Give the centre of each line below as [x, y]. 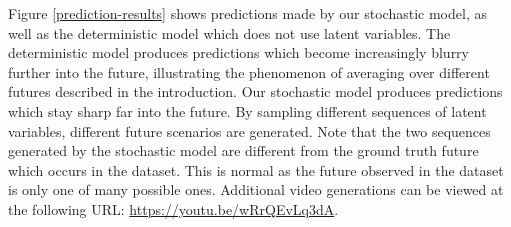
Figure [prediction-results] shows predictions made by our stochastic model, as [247, 13]
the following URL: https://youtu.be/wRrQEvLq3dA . [173, 208]
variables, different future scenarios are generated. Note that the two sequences [249, 130]
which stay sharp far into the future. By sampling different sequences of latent [247, 110]
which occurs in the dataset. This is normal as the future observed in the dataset [256, 169]
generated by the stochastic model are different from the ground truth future [243, 150]
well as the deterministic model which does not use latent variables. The [229, 32]
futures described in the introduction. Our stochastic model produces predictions [255, 91]
